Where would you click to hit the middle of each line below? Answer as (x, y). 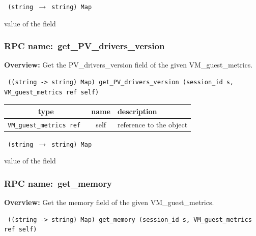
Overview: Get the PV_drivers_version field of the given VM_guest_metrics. (129, 65)
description (137, 111)
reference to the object (152, 124)
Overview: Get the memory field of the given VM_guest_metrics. (109, 202)
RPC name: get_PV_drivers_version (84, 46)
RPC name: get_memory (58, 183)
